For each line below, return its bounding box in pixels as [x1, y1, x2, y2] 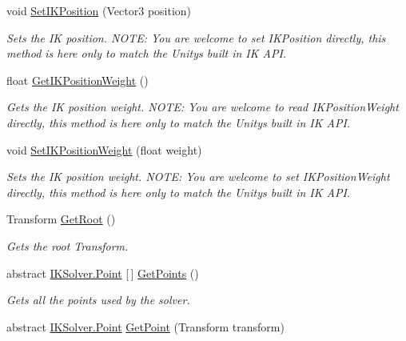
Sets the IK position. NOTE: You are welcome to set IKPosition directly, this [6, 29, 386, 46]
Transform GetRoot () [6, 211, 116, 227]
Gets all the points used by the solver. [6, 291, 190, 308]
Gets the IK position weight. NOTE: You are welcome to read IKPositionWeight [6, 98, 399, 115]
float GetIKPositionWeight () [6, 71, 149, 88]
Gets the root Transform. [6, 237, 129, 254]
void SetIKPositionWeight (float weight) [6, 141, 202, 158]
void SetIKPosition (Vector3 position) [6, 2, 192, 18]
